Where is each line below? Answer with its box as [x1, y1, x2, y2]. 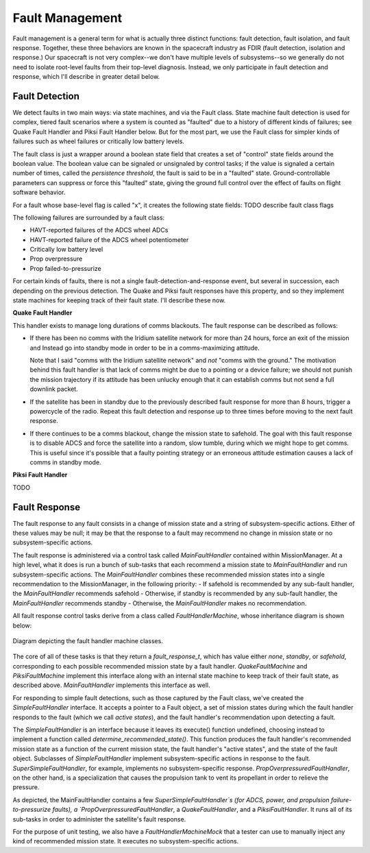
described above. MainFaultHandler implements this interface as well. [12, 681, 210, 689]
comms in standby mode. [29, 458, 102, 466]
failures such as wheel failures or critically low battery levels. [12, 137, 185, 145]
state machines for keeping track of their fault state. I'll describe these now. [12, 296, 226, 304]
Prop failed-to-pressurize [29, 264, 102, 272]
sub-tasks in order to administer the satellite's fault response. [12, 815, 186, 823]
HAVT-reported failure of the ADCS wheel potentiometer [29, 235, 189, 243]
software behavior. [12, 189, 66, 197]
